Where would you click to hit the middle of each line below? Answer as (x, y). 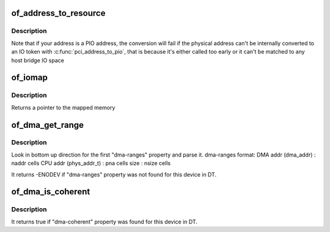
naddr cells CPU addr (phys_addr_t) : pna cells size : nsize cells (91, 163)
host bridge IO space (38, 60)
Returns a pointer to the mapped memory (63, 107)
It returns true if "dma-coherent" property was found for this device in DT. (105, 222)
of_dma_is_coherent (51, 192)
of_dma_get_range (48, 125)
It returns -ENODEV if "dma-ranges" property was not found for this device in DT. (114, 174)
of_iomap (30, 78)
